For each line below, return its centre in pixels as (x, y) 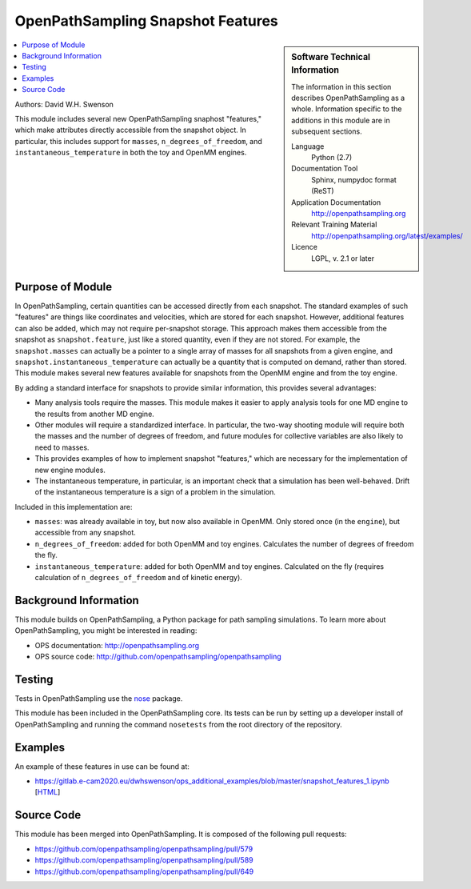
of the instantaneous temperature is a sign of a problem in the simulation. (155, 492)
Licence (304, 247)
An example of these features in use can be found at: (102, 766)
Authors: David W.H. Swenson (64, 104)
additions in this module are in (341, 120)
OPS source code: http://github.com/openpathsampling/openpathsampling (158, 657)
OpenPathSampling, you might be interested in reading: (106, 631)
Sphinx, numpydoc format (354, 179)
